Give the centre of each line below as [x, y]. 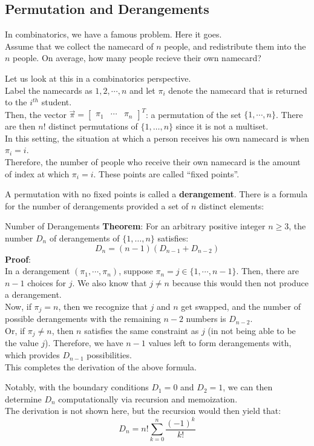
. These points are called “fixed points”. [166, 173]
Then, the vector [36, 114]
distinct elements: [231, 205]
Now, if [18, 306]
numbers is [206, 319]
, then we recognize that [103, 306]
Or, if [15, 331]
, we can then [248, 387]
